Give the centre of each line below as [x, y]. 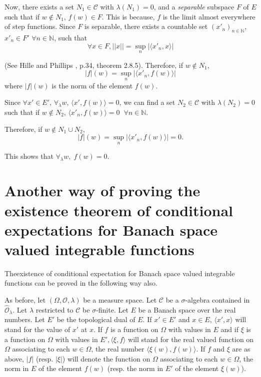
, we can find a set [147, 102]
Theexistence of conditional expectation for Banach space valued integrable [120, 273]
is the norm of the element [92, 85]
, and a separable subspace [194, 6]
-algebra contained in [217, 300]
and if [229, 329]
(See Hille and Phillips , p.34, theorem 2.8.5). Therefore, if [94, 65]
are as [241, 349]
